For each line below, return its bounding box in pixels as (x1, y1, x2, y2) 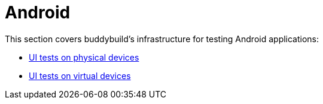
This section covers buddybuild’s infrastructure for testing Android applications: (5, 33, 319, 44)
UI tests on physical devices (29, 52, 139, 62)
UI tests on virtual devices (29, 70, 131, 81)
